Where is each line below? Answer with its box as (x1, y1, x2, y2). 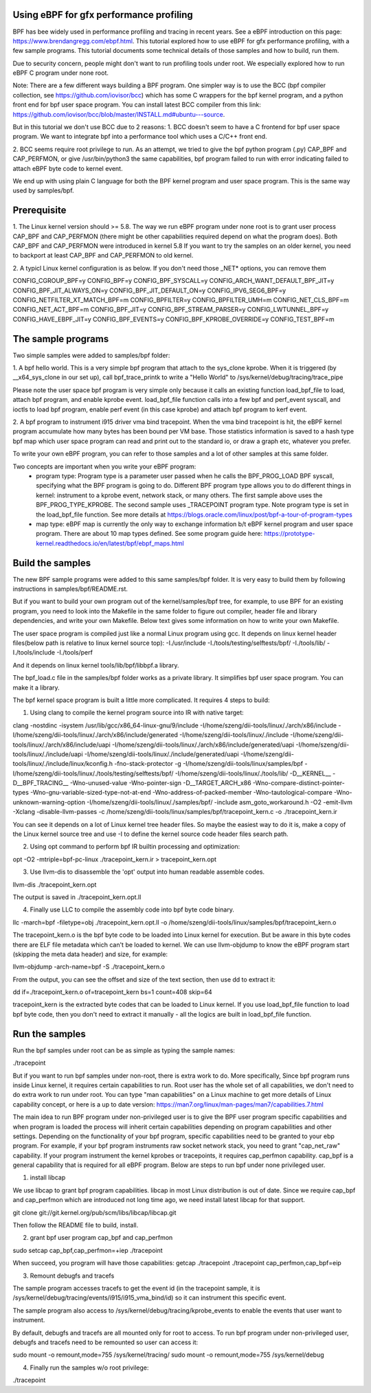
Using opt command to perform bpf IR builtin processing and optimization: (30, 842, 240, 851)
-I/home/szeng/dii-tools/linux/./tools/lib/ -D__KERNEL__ (175, 769, 331, 778)
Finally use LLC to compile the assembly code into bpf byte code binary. (30, 905, 235, 914)
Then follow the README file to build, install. (12, 1221, 139, 1230)
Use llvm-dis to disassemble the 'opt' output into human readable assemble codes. (30, 868, 265, 876)
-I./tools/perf (56, 648, 93, 657)
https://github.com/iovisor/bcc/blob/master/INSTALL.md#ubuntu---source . (12, 110, 225, 118)
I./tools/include (12, 648, 55, 657)
